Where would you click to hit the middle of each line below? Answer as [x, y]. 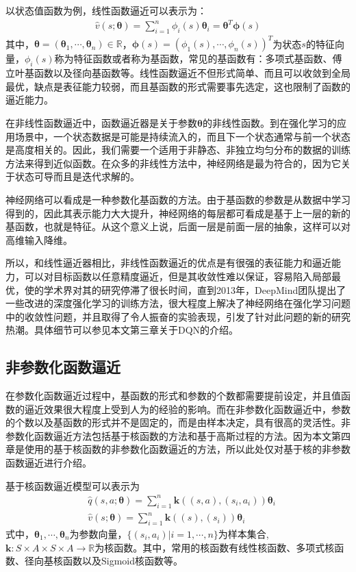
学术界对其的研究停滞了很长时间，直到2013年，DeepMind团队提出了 [195, 289]
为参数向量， [98, 533]
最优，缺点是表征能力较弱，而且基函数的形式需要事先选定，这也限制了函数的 [178, 86]
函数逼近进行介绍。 [49, 463]
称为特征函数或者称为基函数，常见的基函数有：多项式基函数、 [193, 59]
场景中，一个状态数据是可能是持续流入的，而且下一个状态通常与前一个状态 [182, 136]
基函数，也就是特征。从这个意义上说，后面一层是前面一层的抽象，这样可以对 [178, 226]
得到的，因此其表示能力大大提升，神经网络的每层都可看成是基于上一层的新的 [178, 213]
